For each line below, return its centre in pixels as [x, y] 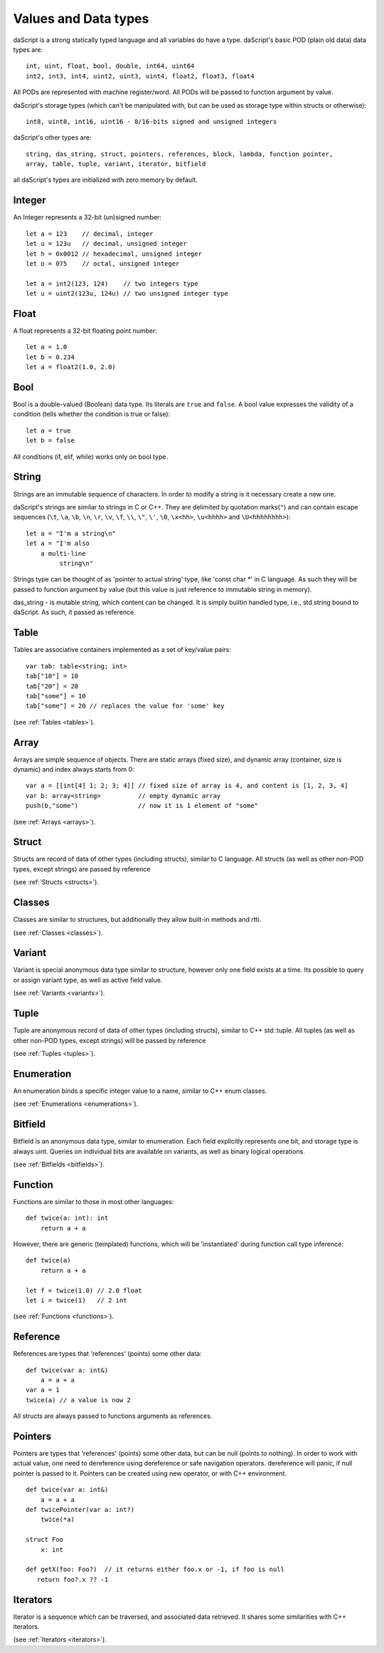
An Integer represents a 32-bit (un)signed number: [87, 217]
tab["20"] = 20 [52, 686]
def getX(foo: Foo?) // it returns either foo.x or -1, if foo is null [155, 1570]
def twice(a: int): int [67, 1218]
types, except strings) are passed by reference [82, 869]
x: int [52, 1549]
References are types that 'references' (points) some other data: [107, 1354]
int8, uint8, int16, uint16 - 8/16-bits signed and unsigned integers [151, 121]
